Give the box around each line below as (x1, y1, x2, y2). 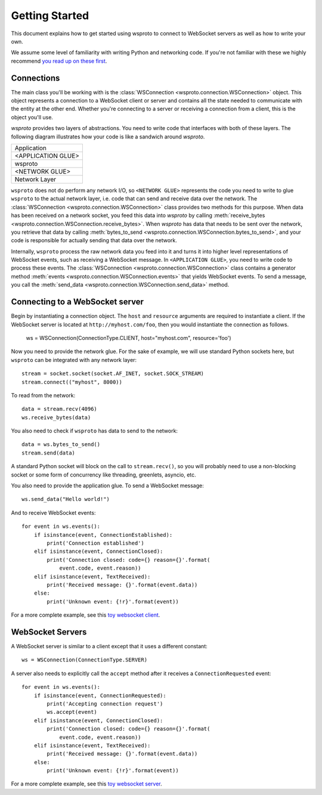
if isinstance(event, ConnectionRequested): (33, 692, 166, 699)
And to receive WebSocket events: (11, 509, 96, 516)
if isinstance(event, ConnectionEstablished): (33, 531, 173, 538)
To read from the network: (11, 391, 76, 399)
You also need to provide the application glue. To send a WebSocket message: (11, 482, 204, 489)
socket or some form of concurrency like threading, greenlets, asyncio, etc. (11, 471, 196, 478)
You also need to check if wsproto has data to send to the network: (11, 427, 178, 435)
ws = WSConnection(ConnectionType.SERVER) (21, 657, 148, 663)
